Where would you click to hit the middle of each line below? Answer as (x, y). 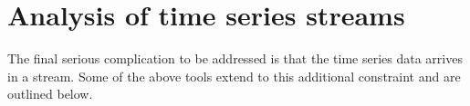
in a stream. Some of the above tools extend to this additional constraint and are (234, 76)
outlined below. (50, 94)
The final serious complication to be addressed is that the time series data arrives (235, 58)
